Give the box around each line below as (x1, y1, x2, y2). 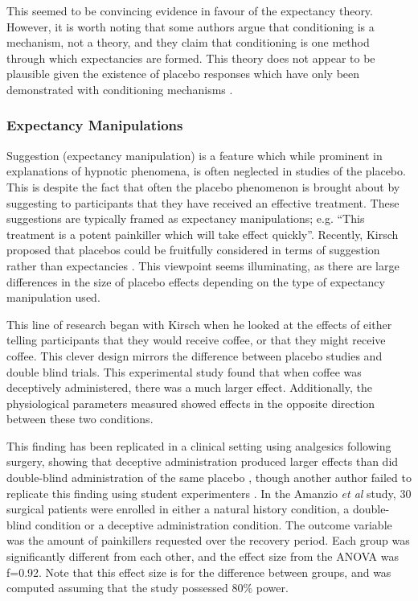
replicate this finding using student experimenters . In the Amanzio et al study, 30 (6, 484, 412, 501)
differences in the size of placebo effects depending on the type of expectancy (6, 273, 385, 290)
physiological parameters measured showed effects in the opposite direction (6, 394, 375, 411)
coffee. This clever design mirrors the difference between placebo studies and (6, 347, 383, 364)
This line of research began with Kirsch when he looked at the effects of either (6, 315, 392, 332)
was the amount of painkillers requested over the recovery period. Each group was (6, 532, 410, 549)
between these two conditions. (6, 410, 154, 427)
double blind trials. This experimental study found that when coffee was (6, 363, 362, 380)
